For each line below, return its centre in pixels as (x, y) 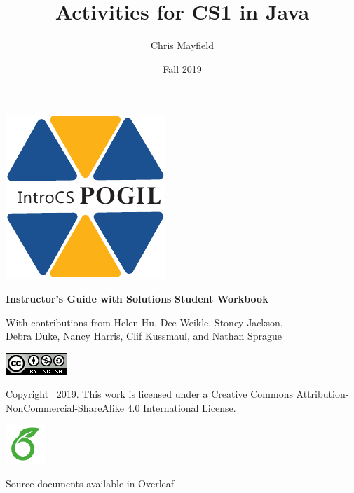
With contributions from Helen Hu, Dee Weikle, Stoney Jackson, (144, 322)
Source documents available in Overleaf (90, 484)
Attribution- (322, 394)
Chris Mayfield (182, 45)
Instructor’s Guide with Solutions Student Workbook (137, 298)
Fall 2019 (182, 68)
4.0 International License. (182, 407)
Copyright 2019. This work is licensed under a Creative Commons (149, 394)
